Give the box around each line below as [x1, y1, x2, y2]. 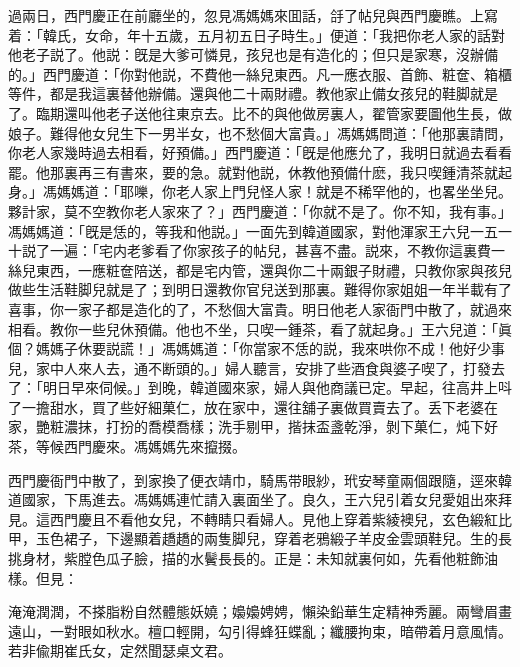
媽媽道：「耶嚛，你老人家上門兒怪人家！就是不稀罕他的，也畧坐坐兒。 [56, 181, 512, 202]
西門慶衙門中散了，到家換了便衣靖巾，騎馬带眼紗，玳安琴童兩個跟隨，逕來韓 [8, 469, 512, 490]
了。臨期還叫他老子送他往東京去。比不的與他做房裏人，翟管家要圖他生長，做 [8, 102, 512, 123]
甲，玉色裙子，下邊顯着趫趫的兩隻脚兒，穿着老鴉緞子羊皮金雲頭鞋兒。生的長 [8, 528, 512, 549]
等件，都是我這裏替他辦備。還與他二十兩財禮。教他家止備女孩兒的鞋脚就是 [8, 83, 498, 104]
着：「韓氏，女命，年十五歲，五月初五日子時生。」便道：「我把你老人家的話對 [8, 24, 505, 45]
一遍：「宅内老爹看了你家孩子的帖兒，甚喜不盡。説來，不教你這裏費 [49, 240, 491, 261]
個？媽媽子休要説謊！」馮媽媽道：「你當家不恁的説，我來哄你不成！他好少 [8, 338, 491, 359]
